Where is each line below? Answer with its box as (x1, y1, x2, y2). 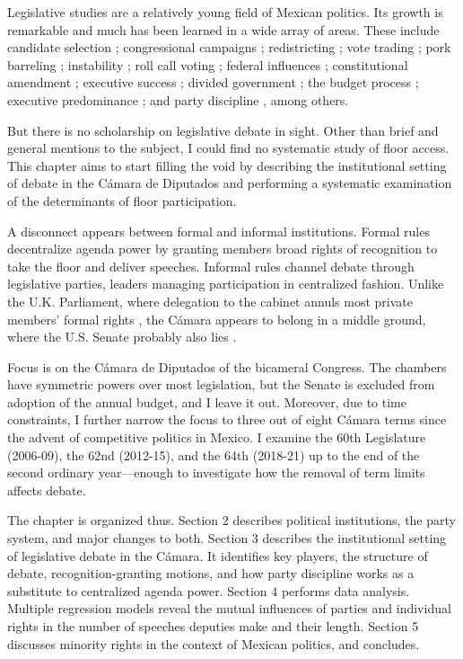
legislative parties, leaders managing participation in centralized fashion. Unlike (7, 274, 444, 293)
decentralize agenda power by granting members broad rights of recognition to (7, 239, 438, 258)
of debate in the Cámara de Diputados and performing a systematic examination (7, 174, 452, 192)
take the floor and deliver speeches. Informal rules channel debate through (7, 256, 415, 275)
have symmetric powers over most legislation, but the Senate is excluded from (7, 375, 435, 394)
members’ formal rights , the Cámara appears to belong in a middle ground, (7, 309, 426, 328)
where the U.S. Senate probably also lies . (7, 327, 237, 346)
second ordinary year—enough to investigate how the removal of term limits (7, 463, 425, 482)
